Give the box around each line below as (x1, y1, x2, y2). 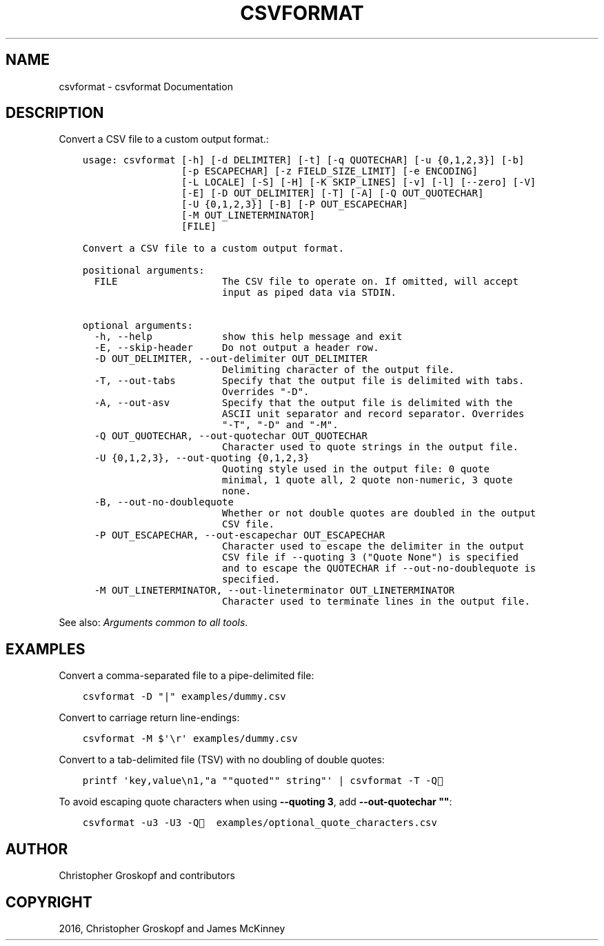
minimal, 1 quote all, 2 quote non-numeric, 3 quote (222, 474, 513, 486)
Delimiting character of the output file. (222, 364, 455, 376)
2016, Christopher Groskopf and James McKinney (59, 922, 285, 934)
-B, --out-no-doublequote (94, 496, 234, 508)
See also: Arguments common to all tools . (59, 616, 248, 629)
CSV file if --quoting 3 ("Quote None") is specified (222, 552, 519, 563)
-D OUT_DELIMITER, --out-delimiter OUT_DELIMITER (94, 353, 368, 365)
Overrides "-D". (222, 386, 310, 398)
